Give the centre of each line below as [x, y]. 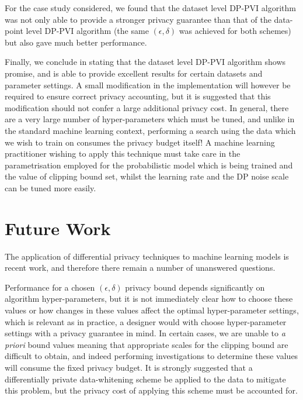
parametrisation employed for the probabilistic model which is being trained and [149, 165]
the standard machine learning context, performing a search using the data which [150, 130]
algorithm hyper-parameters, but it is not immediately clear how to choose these [149, 299]
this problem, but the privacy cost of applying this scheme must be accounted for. [151, 390]
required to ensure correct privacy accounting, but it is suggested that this [138, 96]
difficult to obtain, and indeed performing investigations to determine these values [151, 356]
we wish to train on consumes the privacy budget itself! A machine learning [140, 142]
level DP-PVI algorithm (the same [87, 31]
